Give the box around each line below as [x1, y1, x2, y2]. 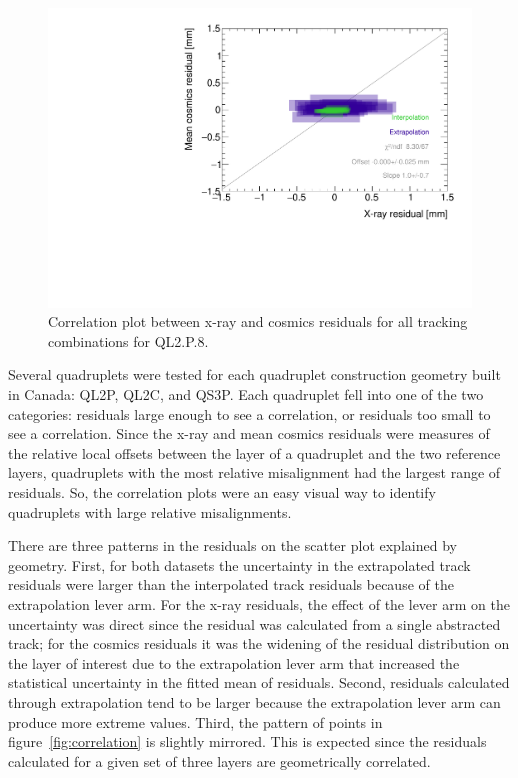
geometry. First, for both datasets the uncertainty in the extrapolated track [8, 554, 471, 575]
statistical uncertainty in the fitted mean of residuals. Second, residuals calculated [8, 672, 510, 693]
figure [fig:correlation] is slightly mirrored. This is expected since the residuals [8, 731, 487, 752]
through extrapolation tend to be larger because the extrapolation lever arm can [8, 691, 501, 712]
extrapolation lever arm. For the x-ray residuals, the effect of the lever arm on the [8, 593, 510, 614]
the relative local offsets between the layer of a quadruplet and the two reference [8, 442, 501, 463]
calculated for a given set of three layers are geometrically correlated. [8, 750, 431, 771]
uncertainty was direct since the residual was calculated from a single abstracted [8, 613, 501, 634]
